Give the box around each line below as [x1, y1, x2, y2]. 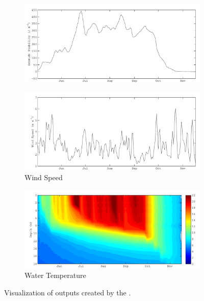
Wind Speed [24, 171, 63, 182]
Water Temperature [24, 269, 86, 280]
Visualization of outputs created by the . [4, 287, 131, 297]
